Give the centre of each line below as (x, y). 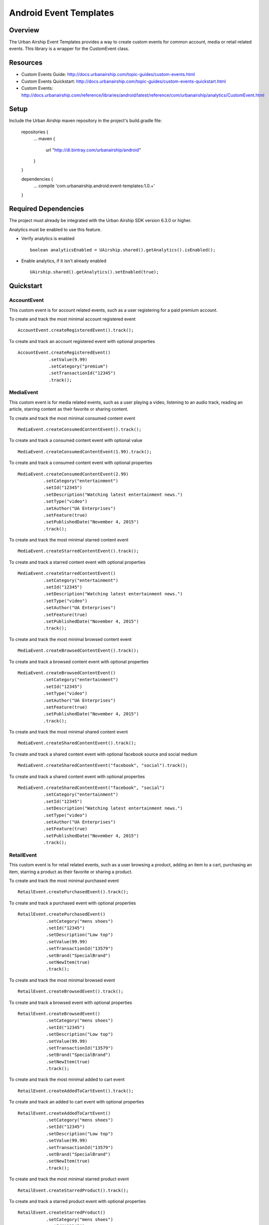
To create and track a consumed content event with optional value (76, 441)
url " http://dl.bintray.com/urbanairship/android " (93, 150)
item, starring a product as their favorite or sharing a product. (71, 872)
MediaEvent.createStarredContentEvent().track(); (78, 551)
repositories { (35, 132)
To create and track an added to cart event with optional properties (77, 1102)
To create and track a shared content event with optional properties (77, 776)
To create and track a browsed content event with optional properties (79, 661)
